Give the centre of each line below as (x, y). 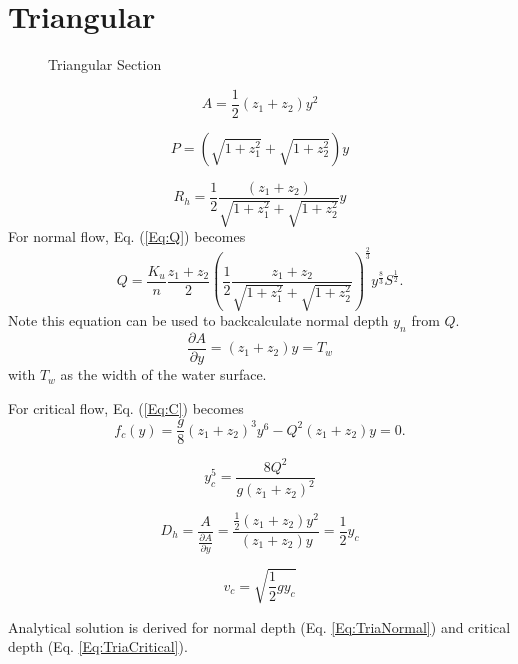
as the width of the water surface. (163, 374)
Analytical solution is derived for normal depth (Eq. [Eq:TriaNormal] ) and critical (259, 626)
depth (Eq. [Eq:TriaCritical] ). (98, 646)
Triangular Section (105, 64)
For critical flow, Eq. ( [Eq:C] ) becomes (126, 407)
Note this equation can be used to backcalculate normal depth (198, 320)
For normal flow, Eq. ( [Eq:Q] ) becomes (127, 236)
